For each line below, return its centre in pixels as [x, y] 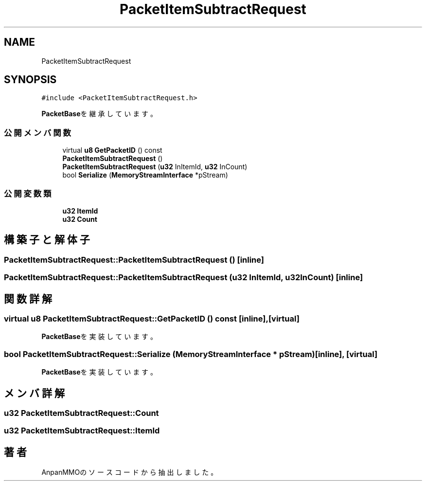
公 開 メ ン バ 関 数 [37, 133]
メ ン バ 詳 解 [34, 393]
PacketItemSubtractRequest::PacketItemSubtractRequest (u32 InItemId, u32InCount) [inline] [184, 278]
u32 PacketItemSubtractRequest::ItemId [82, 431]
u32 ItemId [80, 211]
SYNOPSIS [30, 80]
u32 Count [80, 219]
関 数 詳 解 [28, 299]
